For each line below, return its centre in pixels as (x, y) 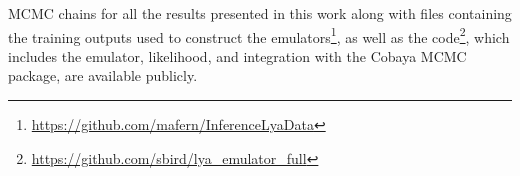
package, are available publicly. (103, 75)
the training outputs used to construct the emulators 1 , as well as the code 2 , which (259, 35)
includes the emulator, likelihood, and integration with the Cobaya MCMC (237, 55)
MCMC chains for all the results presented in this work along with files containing (260, 13)
